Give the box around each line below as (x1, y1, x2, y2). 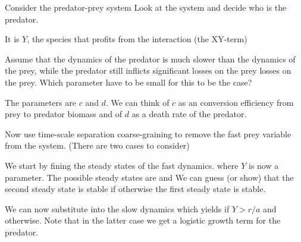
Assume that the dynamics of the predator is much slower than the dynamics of (5, 52, 296, 65)
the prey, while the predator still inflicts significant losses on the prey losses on (5, 64, 291, 77)
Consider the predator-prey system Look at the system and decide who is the (5, 1, 287, 13)
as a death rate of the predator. (131, 108, 247, 120)
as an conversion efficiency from (178, 96, 294, 108)
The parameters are (5, 96, 76, 108)
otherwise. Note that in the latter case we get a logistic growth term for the (5, 214, 281, 227)
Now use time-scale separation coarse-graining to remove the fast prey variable (5, 127, 291, 140)
